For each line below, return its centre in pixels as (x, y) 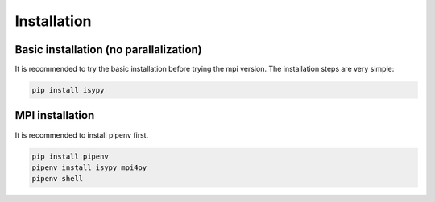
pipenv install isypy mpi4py (89, 167)
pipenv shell (58, 179)
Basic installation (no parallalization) (108, 49)
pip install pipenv (70, 156)
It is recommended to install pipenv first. (82, 135)
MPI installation (55, 115)
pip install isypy (68, 90)
